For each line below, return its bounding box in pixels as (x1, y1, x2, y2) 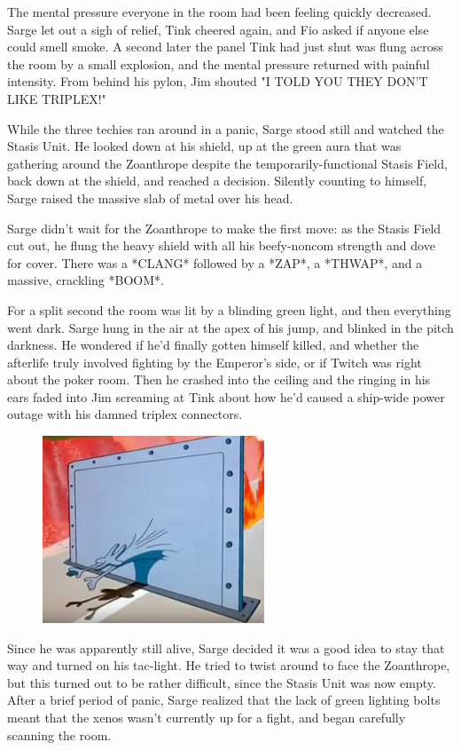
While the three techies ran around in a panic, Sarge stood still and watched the (7, 119, 444, 138)
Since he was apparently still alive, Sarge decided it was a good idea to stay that (7, 638, 445, 657)
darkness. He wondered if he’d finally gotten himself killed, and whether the (7, 336, 419, 354)
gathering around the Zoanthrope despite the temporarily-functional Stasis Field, (7, 154, 448, 172)
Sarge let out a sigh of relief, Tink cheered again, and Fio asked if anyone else (7, 20, 429, 38)
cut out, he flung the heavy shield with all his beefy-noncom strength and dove (7, 236, 435, 255)
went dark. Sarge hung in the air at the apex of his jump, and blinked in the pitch (7, 318, 454, 336)
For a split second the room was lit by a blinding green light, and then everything (7, 300, 451, 319)
